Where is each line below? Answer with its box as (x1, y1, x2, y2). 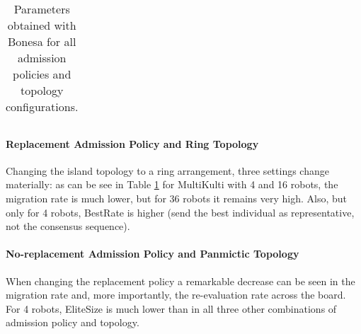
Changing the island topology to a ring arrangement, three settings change (6, 163, 329, 178)
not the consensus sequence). (6, 219, 130, 234)
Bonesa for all (8, 33, 76, 50)
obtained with (7, 17, 76, 33)
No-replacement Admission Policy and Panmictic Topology (6, 246, 299, 261)
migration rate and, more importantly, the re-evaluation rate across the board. (6, 287, 346, 302)
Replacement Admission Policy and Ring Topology (6, 136, 259, 151)
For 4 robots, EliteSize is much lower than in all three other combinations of (6, 301, 337, 316)
